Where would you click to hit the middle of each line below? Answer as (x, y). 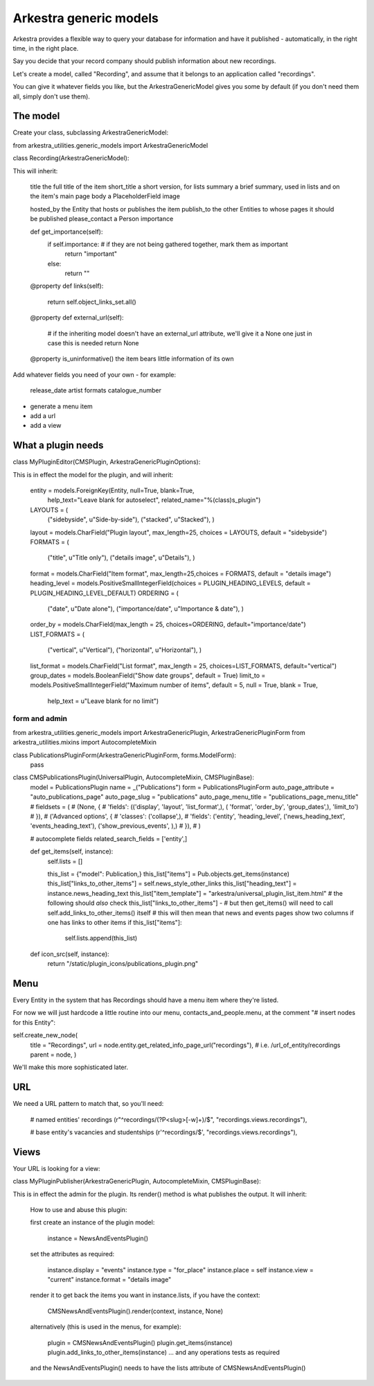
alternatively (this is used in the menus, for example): (106, 1327)
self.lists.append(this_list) (101, 938)
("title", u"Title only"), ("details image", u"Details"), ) (121, 557)
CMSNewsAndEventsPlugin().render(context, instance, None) (135, 1311)
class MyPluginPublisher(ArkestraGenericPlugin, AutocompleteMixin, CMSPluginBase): (137, 1181)
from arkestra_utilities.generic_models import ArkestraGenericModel (110, 145)
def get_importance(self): (66, 232)
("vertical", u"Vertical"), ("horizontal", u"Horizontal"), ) (125, 650)
